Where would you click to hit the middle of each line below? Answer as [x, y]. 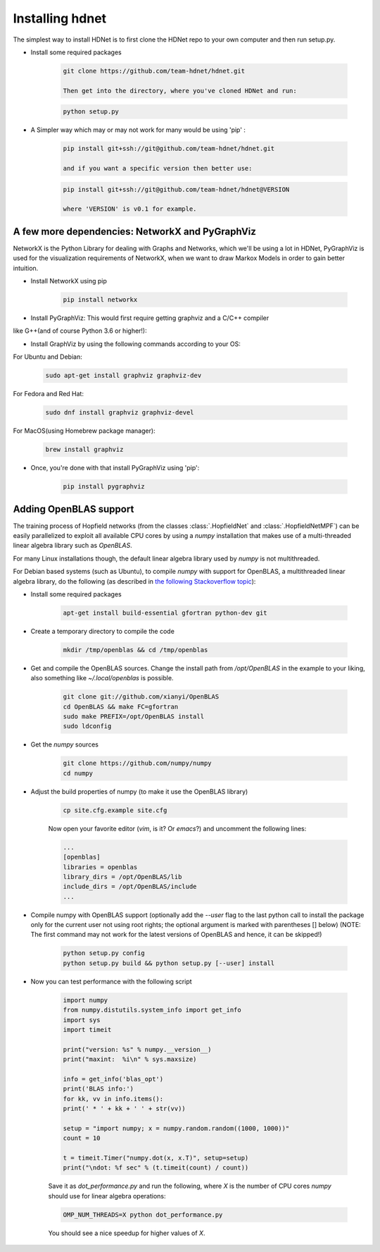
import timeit [87, 1030]
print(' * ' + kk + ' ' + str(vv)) [124, 1109]
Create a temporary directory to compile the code [103, 631]
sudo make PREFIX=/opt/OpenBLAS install [133, 717]
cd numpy [78, 773]
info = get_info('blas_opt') [113, 1079]
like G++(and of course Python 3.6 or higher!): [80, 331]
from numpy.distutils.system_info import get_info [152, 1010]
